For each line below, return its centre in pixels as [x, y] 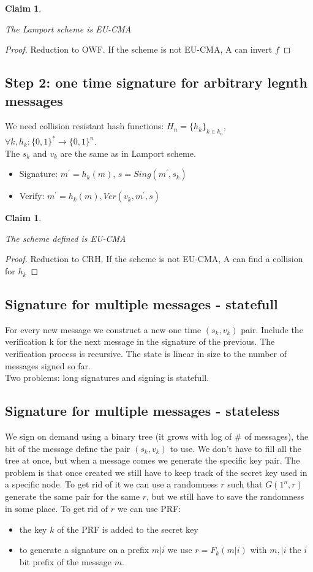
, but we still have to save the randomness [225, 496]
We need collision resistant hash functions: [85, 126]
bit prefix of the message [66, 561]
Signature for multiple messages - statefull [141, 304]
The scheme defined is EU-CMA [66, 238]
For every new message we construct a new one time [103, 329]
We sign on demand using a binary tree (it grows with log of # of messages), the [157, 436]
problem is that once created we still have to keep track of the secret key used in [156, 472]
